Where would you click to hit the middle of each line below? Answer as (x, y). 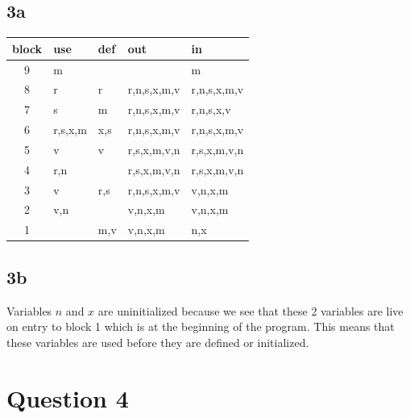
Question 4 (68, 397)
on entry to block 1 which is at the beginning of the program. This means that (201, 326)
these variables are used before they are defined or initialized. (158, 342)
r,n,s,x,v (211, 109)
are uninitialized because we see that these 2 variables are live (251, 310)
